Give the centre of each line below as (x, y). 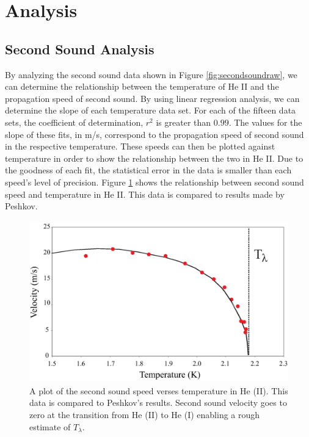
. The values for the (265, 122)
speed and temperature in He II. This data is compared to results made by (145, 194)
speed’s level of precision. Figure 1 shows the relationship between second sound (154, 182)
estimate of (50, 426)
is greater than (184, 122)
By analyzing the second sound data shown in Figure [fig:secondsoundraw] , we (151, 74)
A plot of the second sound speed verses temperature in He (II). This (159, 390)
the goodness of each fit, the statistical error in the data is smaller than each (148, 170)
